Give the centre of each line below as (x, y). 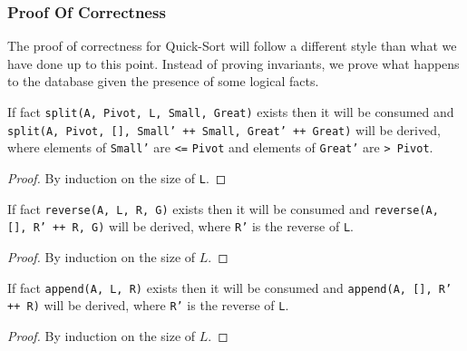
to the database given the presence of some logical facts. (163, 81)
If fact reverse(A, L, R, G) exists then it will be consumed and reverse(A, (223, 208)
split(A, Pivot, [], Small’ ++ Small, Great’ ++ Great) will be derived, (224, 129)
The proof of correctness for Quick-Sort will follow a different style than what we (232, 46)
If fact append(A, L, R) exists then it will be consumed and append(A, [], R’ (230, 287)
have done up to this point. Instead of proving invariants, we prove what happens (233, 63)
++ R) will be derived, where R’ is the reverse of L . (148, 305)
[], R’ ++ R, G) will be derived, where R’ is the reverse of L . (180, 226)
